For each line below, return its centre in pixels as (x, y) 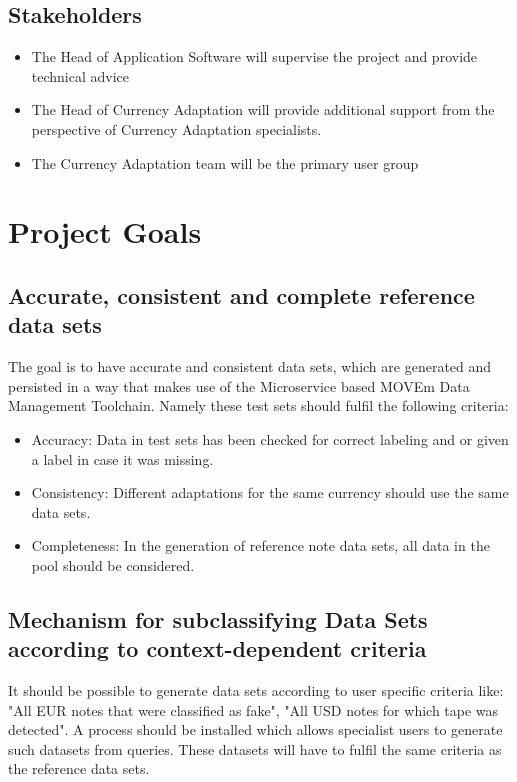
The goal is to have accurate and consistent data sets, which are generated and (250, 366)
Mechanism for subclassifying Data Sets (218, 618)
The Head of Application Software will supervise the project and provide (254, 56)
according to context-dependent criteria (217, 648)
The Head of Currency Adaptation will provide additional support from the (263, 109)
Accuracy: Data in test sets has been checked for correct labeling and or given (270, 438)
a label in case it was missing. (122, 458)
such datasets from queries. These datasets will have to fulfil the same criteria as (255, 748)
